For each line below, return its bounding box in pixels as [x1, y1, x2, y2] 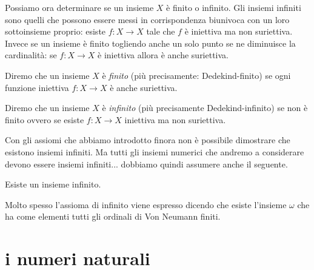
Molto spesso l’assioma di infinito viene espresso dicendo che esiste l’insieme [5, 198, 287, 211]
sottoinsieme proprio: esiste [5, 25, 106, 38]
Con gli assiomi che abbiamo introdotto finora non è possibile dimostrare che [5, 133, 290, 146]
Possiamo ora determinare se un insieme [5, 1, 154, 13]
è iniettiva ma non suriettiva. [184, 25, 293, 38]
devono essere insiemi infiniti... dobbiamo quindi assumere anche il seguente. [5, 157, 288, 170]
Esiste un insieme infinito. [5, 178, 101, 191]
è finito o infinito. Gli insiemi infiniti [166, 1, 301, 13]
